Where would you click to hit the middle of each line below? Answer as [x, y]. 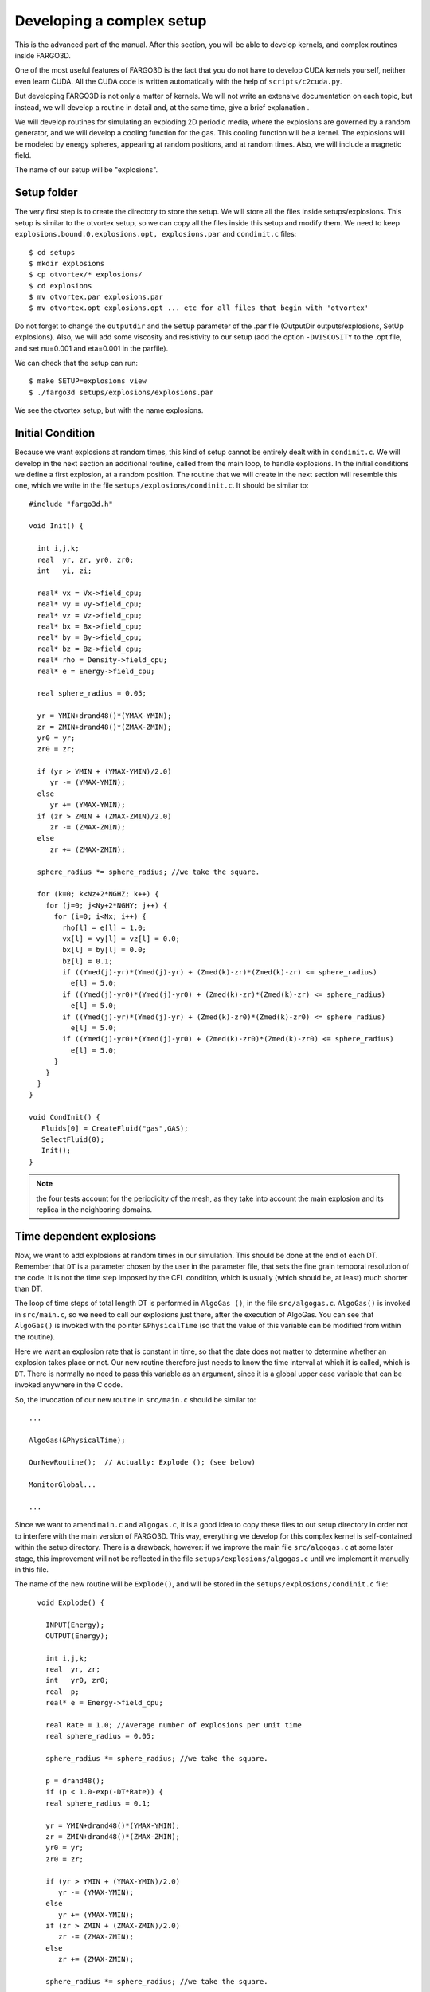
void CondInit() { [65, 1117]
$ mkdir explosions [67, 263]
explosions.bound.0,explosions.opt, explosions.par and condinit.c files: [156, 234]
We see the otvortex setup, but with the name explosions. [109, 410]
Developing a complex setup [111, 21]
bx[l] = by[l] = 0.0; [105, 950]
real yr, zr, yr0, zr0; [86, 559]
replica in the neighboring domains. [94, 1209]
